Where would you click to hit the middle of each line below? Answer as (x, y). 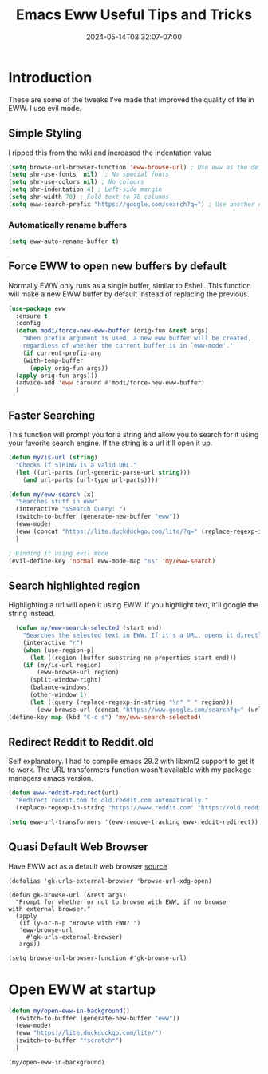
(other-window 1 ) (58, 695)
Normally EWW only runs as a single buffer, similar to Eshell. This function (130, 285)
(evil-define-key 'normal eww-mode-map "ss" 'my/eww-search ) (112, 561)
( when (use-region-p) (58, 650)
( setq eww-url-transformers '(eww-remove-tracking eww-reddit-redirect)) (134, 822)
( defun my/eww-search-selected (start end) (89, 628)
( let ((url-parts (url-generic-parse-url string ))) (103, 472)
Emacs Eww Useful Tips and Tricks (134, 15)
